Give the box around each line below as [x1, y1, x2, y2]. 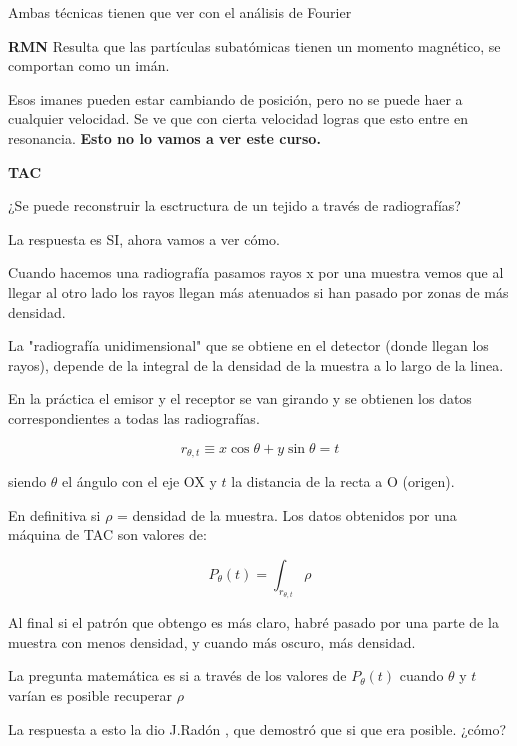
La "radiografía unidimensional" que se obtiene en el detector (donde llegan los [8, 335, 489, 356]
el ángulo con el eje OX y [62, 470, 217, 491]
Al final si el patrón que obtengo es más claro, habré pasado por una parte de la [8, 612, 499, 633]
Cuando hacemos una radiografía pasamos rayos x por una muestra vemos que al [8, 262, 504, 283]
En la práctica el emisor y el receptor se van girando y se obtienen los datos [8, 388, 472, 409]
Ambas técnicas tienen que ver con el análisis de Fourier [8, 2, 352, 22]
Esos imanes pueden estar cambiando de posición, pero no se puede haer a [8, 88, 463, 109]
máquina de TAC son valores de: [8, 524, 207, 545]
